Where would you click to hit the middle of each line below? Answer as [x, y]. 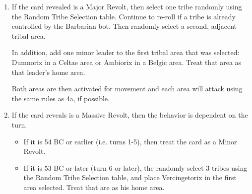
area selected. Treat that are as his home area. [94, 187]
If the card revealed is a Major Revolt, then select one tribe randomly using [127, 6]
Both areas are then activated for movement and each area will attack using [127, 89]
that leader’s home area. [48, 72]
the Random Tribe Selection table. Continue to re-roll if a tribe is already [124, 16]
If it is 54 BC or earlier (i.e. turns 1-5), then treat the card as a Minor [130, 141]
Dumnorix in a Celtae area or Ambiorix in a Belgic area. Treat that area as [126, 62]
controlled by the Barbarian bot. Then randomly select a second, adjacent [124, 26]
